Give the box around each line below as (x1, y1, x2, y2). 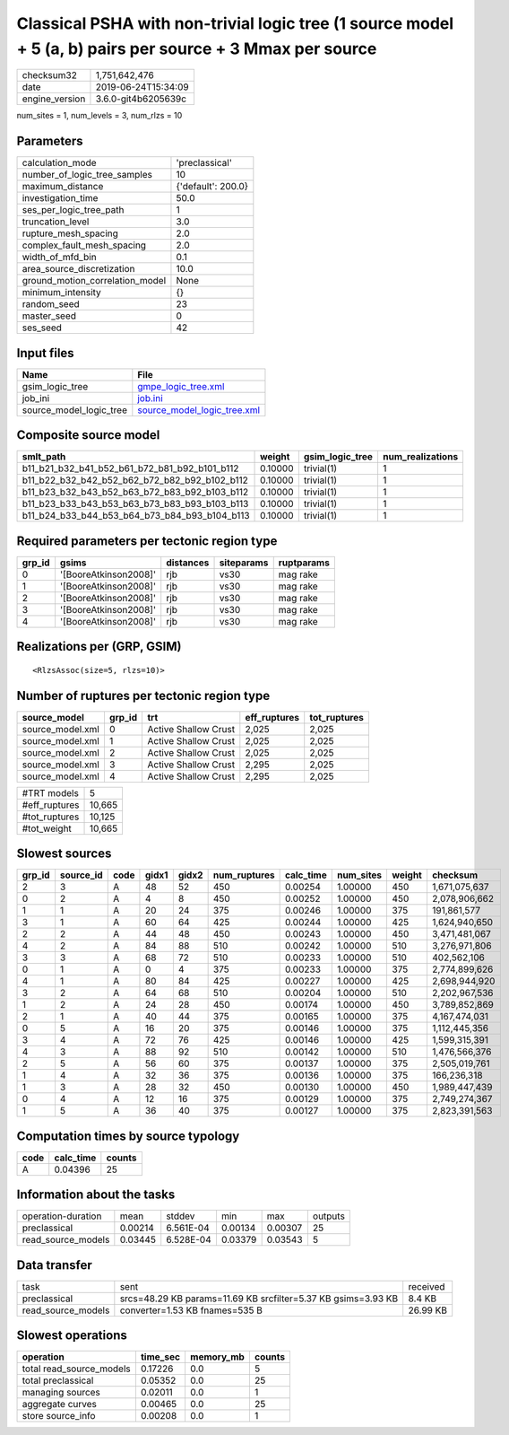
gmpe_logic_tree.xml (137, 380, 225, 392)
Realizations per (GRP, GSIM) (16, 639, 182, 654)
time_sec (140, 1351, 181, 1363)
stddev (166, 1210, 195, 1222)
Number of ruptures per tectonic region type (16, 687, 271, 704)
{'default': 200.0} (176, 180, 249, 193)
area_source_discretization (22, 263, 135, 276)
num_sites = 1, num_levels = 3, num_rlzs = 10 (16, 110, 183, 121)
